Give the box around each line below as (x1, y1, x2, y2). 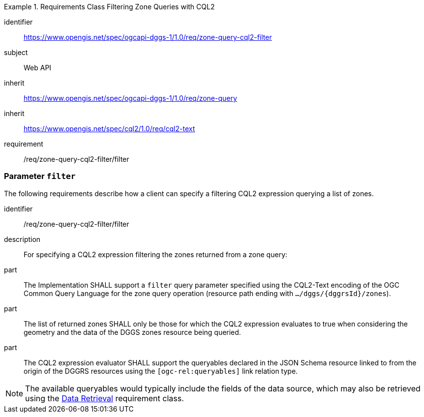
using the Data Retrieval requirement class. (25, 393, 184, 403)
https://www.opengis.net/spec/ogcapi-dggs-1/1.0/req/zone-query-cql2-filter (24, 33, 272, 41)
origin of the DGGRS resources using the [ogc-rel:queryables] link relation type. (24, 366, 298, 375)
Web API (24, 63, 52, 72)
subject (4, 48, 28, 57)
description (4, 235, 41, 243)
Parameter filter (4, 171, 76, 181)
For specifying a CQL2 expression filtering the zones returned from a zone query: (24, 250, 288, 259)
